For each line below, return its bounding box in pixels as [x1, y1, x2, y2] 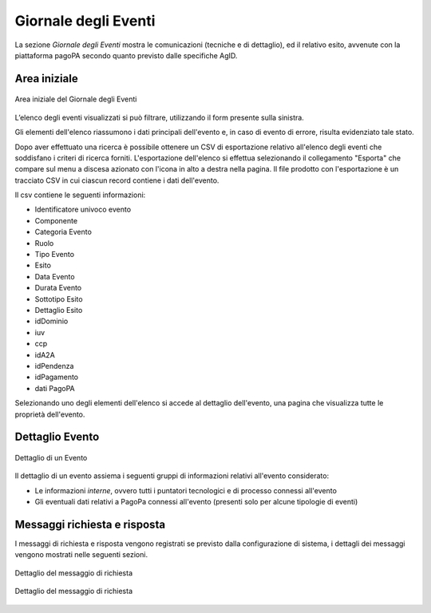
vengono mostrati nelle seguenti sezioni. [14, 550, 148, 560]
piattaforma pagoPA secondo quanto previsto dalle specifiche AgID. [14, 50, 238, 60]
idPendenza [34, 361, 74, 370]
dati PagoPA [34, 383, 75, 393]
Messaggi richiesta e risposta [14, 517, 166, 531]
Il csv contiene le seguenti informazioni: [14, 190, 146, 200]
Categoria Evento [34, 227, 92, 237]
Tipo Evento [34, 250, 75, 259]
